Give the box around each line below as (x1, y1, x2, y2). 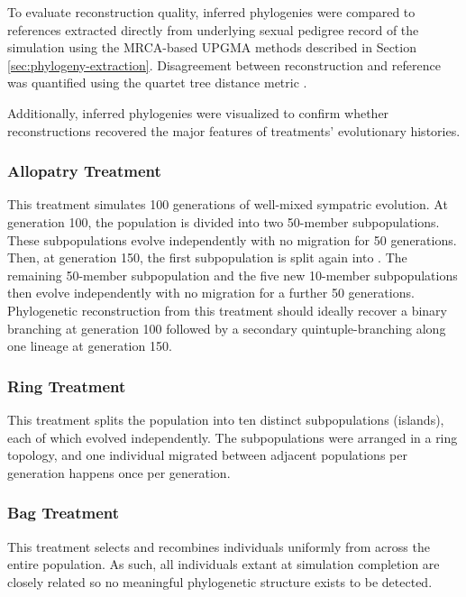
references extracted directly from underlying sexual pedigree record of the (7, 20, 419, 39)
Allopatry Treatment (7, 160, 161, 182)
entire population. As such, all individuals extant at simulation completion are (7, 555, 440, 574)
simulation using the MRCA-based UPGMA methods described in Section (7, 38, 416, 57)
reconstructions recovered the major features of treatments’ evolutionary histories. (7, 121, 461, 140)
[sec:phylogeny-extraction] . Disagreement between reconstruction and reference (7, 55, 441, 74)
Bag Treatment (7, 501, 120, 524)
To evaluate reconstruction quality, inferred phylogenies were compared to (7, 3, 416, 21)
